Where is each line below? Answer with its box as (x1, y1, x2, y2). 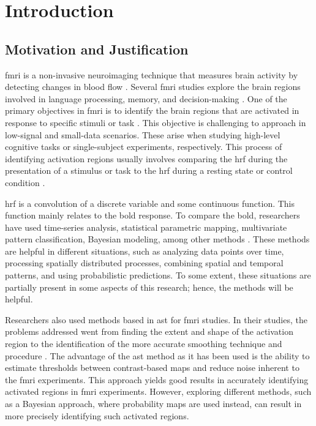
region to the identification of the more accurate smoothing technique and (5, 337, 282, 350)
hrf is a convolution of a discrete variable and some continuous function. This (5, 196, 295, 209)
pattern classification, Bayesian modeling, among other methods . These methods (5, 233, 310, 245)
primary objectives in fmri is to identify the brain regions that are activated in (5, 104, 299, 117)
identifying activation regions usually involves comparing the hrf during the (5, 152, 288, 165)
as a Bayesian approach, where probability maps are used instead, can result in (5, 397, 302, 410)
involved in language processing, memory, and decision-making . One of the (5, 92, 287, 105)
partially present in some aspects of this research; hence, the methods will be (5, 280, 293, 293)
